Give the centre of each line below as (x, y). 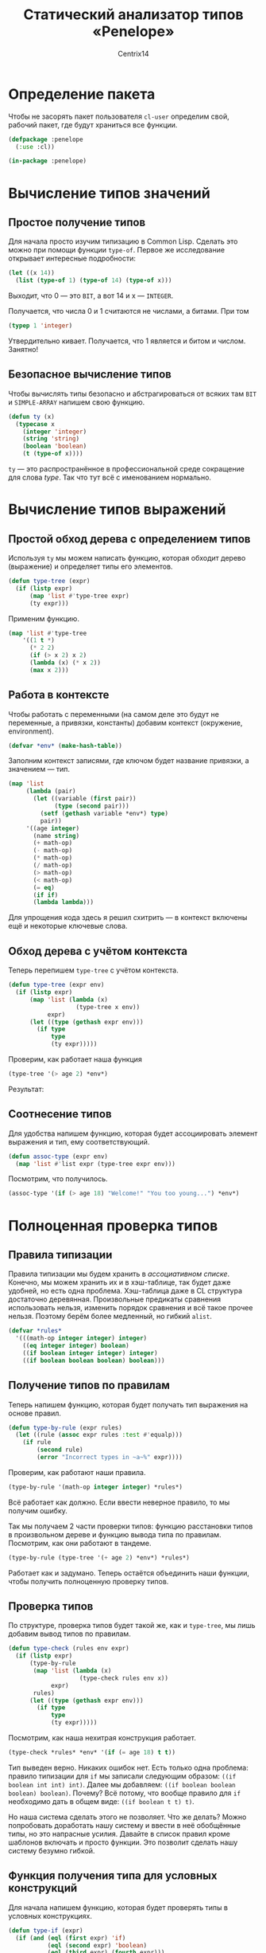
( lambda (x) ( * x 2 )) (65, 663)
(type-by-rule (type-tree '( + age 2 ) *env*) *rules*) (99, 1558)
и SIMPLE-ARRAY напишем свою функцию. (77, 402)
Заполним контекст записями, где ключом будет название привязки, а (129, 761)
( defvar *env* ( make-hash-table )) (66, 746)
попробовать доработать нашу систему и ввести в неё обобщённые (124, 1825)
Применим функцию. (44, 618)
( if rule (37, 1442)
